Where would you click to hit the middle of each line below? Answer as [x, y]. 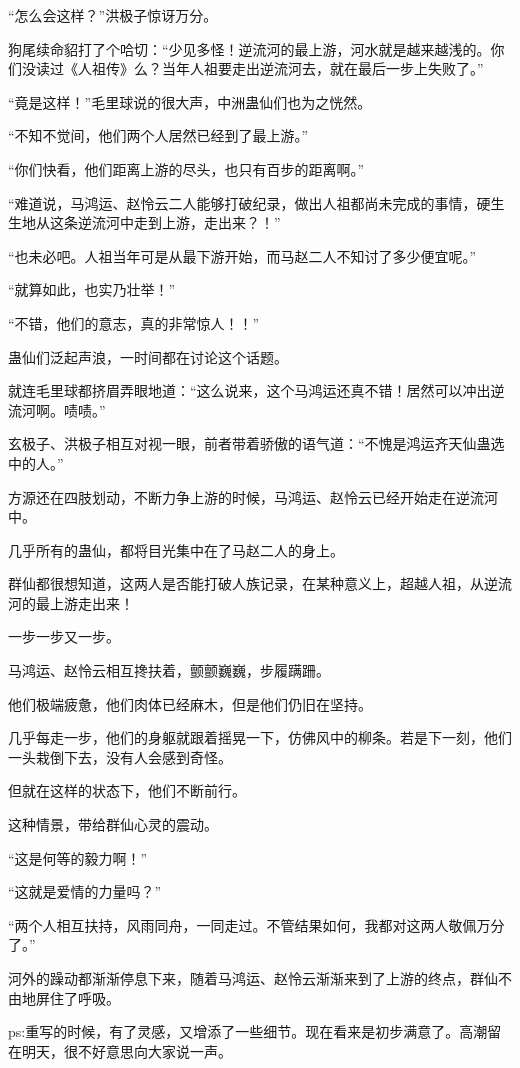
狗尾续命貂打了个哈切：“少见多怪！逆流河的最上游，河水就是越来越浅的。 [249, 48]
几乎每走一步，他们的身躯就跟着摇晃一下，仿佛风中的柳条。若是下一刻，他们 [260, 737]
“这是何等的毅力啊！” [78, 857]
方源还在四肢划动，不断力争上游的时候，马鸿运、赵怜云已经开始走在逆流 [246, 496]
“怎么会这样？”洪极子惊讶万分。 [113, 15]
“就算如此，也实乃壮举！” [92, 289]
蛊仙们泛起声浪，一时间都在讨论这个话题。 [148, 356]
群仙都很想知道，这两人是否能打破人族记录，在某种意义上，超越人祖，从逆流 [260, 583]
